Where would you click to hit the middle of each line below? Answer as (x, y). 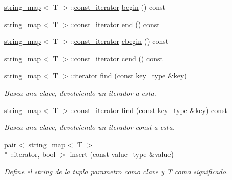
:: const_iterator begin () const (118, 7)
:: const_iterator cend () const (116, 58)
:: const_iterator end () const (115, 24)
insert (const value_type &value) (122, 154)
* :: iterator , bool (30, 154)
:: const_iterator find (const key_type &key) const (149, 110)
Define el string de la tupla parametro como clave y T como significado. (116, 171)
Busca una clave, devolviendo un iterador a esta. (80, 92)
